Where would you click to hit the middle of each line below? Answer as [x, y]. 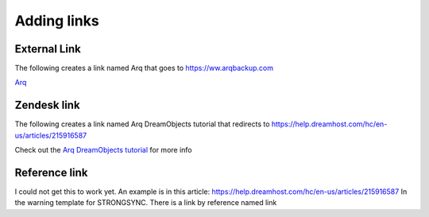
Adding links [57, 21]
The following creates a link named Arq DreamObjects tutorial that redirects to [142, 124]
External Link [48, 49]
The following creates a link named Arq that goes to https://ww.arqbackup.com [144, 68]
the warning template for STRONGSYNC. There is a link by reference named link [146, 203]
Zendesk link [47, 105]
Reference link [51, 172]
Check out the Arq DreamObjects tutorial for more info [103, 150]
